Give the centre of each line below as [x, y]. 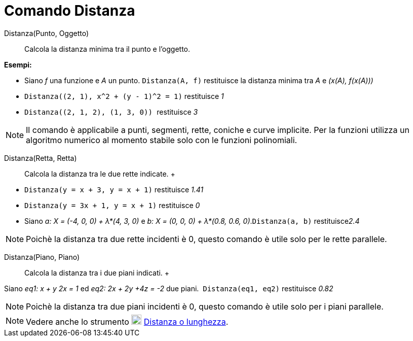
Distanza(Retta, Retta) [41, 158]
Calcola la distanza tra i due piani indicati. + [97, 272]
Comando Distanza [70, 11]
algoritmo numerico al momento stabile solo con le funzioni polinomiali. [162, 140]
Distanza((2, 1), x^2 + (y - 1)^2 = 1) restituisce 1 [124, 96]
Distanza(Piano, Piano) [42, 257]
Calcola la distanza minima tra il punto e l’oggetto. [107, 49]
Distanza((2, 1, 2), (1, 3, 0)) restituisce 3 [111, 112]
